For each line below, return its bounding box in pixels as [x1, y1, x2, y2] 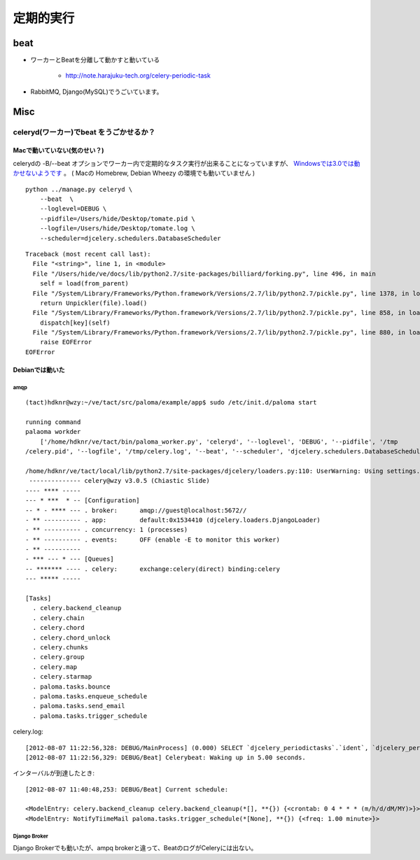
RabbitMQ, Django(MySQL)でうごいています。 [30, 87, 163, 96]
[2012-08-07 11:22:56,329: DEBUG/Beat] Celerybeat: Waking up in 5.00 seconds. [25, 753, 306, 761]
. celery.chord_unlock [32, 633, 111, 642]
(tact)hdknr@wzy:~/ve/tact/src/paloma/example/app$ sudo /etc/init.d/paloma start [25, 399, 317, 407]
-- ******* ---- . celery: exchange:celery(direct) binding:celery [25, 565, 280, 573]
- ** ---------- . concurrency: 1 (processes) [25, 526, 188, 534]
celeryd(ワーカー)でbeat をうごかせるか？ [13, 127, 155, 136]
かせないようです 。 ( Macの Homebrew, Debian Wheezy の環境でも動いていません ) [13, 169, 255, 178]
